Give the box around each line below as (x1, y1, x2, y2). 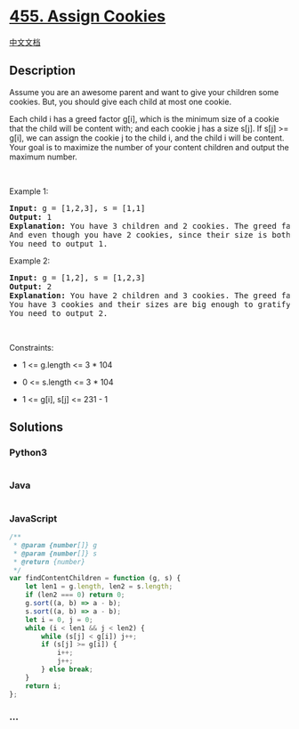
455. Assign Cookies (9, 6, 166, 27)
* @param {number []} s (12, 549, 98, 558)
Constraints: (9, 342, 54, 352)
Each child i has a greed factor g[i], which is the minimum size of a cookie (9, 113, 279, 124)
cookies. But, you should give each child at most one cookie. (9, 96, 232, 107)
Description (9, 63, 76, 78)
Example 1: (9, 185, 49, 197)
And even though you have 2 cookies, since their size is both (9, 230, 291, 239)
